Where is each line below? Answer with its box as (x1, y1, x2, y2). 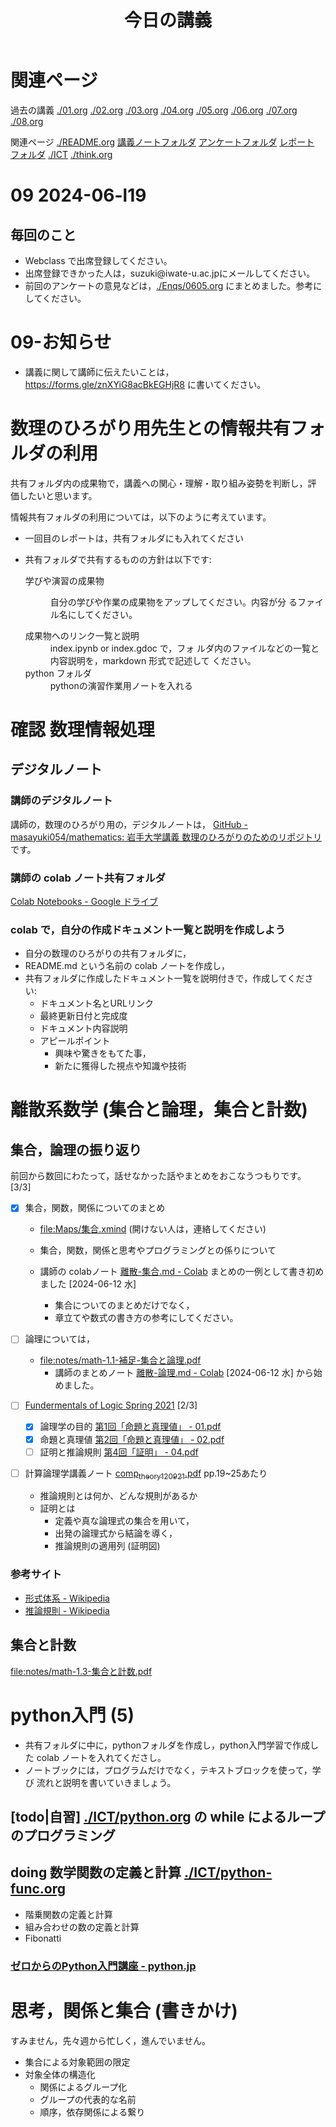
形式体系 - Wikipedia (24, 1592, 110, 1604)
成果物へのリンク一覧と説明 (24, 629, 140, 641)
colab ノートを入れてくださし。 (36, 1751, 167, 1763)
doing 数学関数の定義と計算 (10, 1864, 182, 1881)
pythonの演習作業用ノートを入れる (49, 679, 193, 691)
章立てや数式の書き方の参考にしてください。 (54, 1312, 239, 1324)
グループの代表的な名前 (39, 2093, 137, 2105)
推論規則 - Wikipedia (24, 1604, 110, 1616)
